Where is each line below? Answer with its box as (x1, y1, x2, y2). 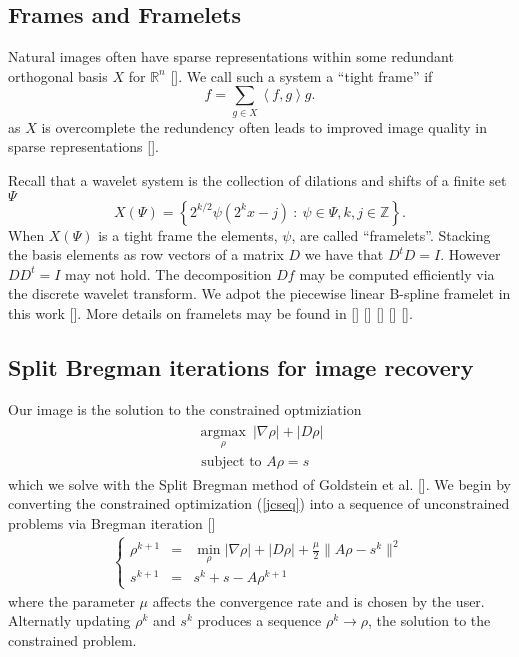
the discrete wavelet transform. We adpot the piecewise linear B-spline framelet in (8, 283, 511, 304)
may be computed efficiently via (299, 263, 495, 284)
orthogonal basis (8, 65, 108, 86)
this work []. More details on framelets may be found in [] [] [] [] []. (8, 302, 413, 323)
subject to (201, 454, 262, 469)
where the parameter (8, 590, 135, 611)
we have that (304, 244, 384, 265)
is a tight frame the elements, (98, 224, 278, 245)
